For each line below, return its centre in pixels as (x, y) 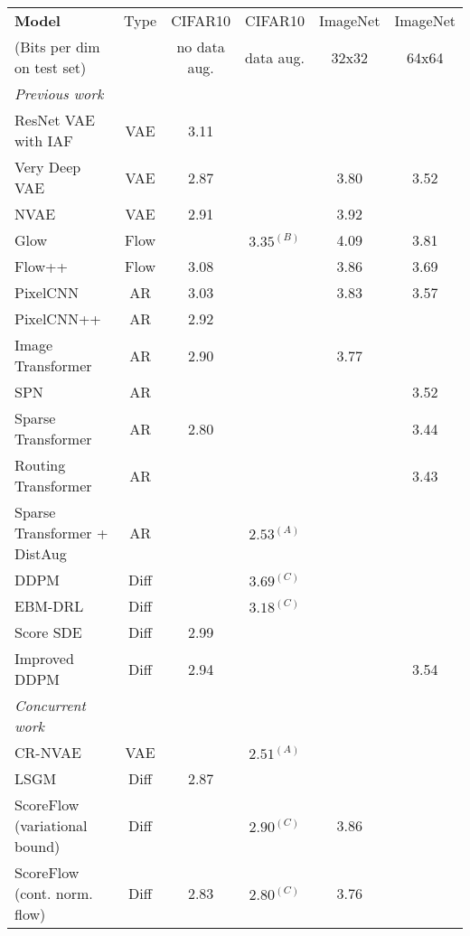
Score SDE (48, 632)
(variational (51, 825)
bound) (38, 846)
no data (201, 47)
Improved (44, 658)
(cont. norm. (54, 893)
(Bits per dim (57, 47)
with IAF (44, 140)
